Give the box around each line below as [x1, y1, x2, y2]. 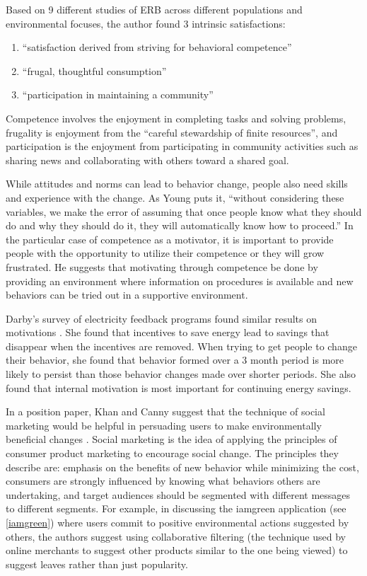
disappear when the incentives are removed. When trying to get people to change [6, 338, 357, 353]
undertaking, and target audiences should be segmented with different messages [6, 487, 351, 502]
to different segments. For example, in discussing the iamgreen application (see [6, 501, 346, 516]
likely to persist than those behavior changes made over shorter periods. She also [6, 367, 356, 381]
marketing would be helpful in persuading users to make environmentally [6, 417, 322, 432]
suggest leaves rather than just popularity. [6, 556, 188, 571]
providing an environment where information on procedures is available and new [6, 273, 354, 288]
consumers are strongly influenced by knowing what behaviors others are [6, 473, 320, 488]
